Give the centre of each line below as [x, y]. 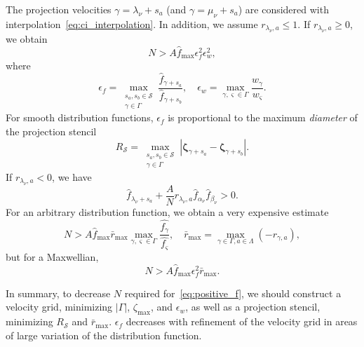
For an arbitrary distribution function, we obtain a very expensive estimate [167, 212]
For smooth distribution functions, [80, 117]
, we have [72, 176]
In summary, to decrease [58, 293]
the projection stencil [51, 131]
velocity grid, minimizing [59, 307]
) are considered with [283, 9]
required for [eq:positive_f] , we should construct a [233, 293]
